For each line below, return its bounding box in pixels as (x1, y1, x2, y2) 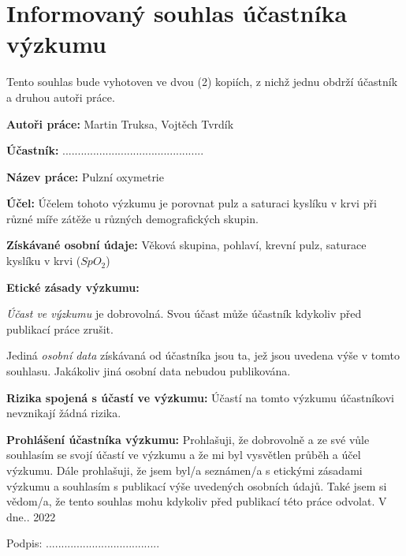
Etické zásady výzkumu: (6, 278, 140, 295)
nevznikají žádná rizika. (6, 405, 121, 421)
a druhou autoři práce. (6, 88, 115, 105)
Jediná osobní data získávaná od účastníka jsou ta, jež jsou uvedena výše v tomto (6, 347, 400, 364)
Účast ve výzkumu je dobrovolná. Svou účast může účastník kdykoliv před (6, 305, 362, 322)
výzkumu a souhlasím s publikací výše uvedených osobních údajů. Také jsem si (6, 477, 387, 494)
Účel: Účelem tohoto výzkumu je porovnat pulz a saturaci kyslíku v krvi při (6, 195, 377, 211)
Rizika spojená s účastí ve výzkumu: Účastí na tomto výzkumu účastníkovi (6, 389, 394, 405)
